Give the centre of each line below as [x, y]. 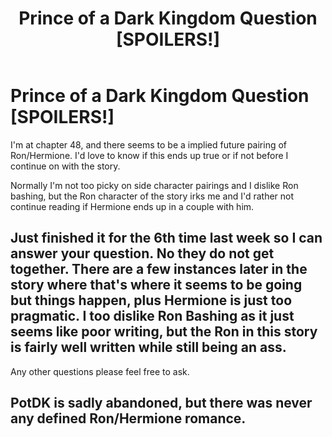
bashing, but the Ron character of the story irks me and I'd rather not [152, 196]
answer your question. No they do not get [142, 253]
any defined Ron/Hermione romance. [128, 418]
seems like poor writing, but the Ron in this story [164, 332]
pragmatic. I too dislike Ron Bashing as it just [152, 316]
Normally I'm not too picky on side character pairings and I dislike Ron [154, 185]
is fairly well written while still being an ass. [148, 347]
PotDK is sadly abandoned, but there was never [161, 403]
